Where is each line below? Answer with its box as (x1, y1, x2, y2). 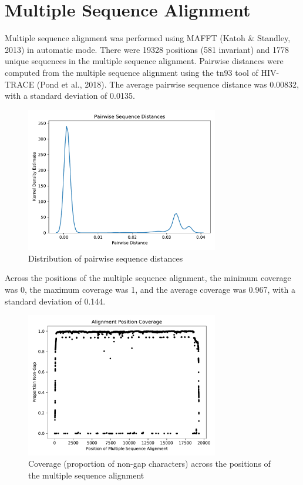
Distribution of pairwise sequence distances (28, 252, 183, 264)
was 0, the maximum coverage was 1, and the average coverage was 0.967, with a (5, 283, 295, 295)
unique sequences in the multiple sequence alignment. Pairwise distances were (5, 55, 284, 67)
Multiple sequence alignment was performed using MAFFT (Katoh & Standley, (5, 32, 291, 44)
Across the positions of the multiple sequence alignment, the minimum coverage (5, 272, 291, 284)
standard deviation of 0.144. (5, 295, 106, 307)
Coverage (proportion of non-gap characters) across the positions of (28, 457, 271, 470)
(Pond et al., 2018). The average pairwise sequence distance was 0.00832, (36, 78, 299, 90)
